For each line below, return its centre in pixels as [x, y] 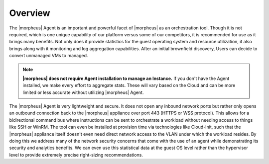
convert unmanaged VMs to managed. [49, 56]
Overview [30, 13]
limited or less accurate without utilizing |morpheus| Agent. [83, 92]
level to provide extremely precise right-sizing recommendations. [76, 155]
